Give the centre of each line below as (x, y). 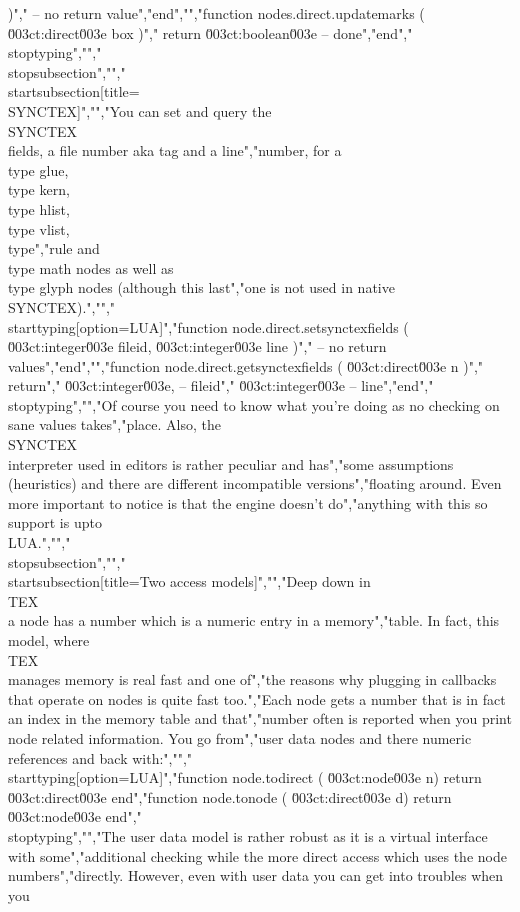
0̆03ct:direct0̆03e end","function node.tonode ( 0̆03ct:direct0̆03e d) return (230, 796)
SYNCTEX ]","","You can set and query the (140, 110)
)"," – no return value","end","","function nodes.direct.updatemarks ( (216, 13)
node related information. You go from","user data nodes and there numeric (240, 737)
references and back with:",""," (100, 757)
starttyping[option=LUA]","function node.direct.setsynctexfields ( (208, 326)
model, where (49, 640)
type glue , (38, 169)
